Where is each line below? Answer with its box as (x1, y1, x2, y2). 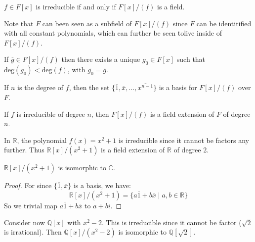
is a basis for (159, 82, 197, 93)
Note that (4, 18, 34, 28)
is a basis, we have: (73, 180, 131, 191)
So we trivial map (4, 200, 58, 211)
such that (176, 54, 206, 64)
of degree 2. (173, 145, 209, 155)
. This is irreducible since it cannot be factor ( (102, 217, 242, 227)
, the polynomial (17, 135, 67, 145)
